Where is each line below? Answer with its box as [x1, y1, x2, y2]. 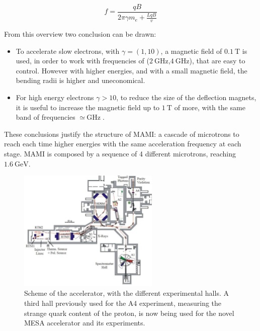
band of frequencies [16, 112, 75, 122]
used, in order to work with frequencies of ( [16, 55, 149, 66]
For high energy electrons [16, 92, 94, 103]
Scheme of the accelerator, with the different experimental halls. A [24, 288, 229, 298]
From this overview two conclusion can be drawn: [4, 29, 156, 39]
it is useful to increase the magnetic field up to [16, 102, 160, 112]
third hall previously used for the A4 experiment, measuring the [24, 297, 222, 308]
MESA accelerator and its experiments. [24, 317, 145, 328]
